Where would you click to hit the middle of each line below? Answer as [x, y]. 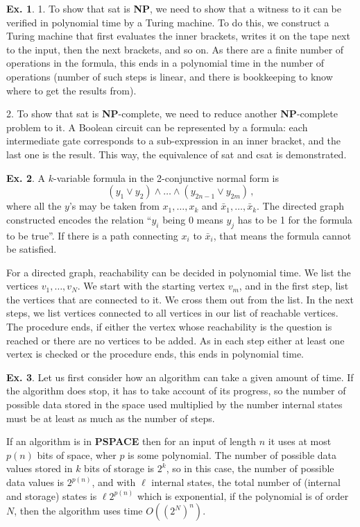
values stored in [40, 468]
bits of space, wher [77, 454]
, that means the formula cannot [282, 235]
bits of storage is [119, 468]
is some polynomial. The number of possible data [232, 454]
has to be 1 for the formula [295, 219]
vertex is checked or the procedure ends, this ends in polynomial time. [155, 354]
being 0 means [193, 219]
